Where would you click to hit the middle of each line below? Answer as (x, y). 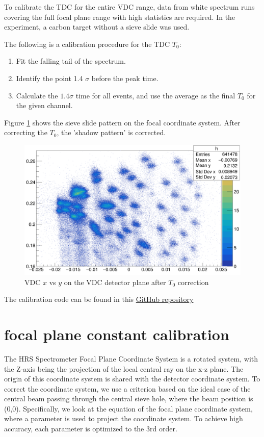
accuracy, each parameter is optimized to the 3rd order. (91, 429)
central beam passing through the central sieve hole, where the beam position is (129, 399)
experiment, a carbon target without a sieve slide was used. (97, 27)
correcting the (26, 132)
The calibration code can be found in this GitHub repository (99, 299)
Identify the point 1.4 (49, 78)
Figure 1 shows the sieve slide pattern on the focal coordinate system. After (122, 122)
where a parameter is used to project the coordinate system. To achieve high (124, 418)
